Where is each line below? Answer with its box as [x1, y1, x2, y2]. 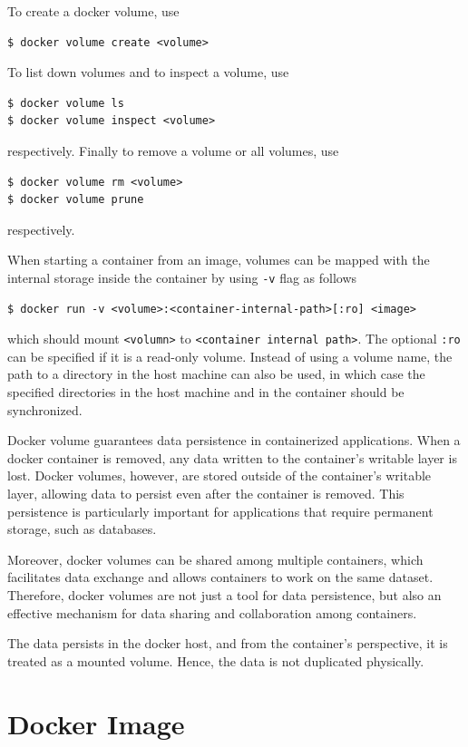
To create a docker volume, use [7, 2, 180, 20]
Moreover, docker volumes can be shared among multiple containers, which [7, 549, 424, 568]
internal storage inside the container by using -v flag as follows [7, 267, 357, 286]
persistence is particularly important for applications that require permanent [7, 501, 434, 520]
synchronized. [7, 400, 83, 419]
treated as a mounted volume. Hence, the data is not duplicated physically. [7, 651, 424, 670]
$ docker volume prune [7, 193, 144, 207]
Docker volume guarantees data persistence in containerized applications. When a [7, 431, 461, 450]
